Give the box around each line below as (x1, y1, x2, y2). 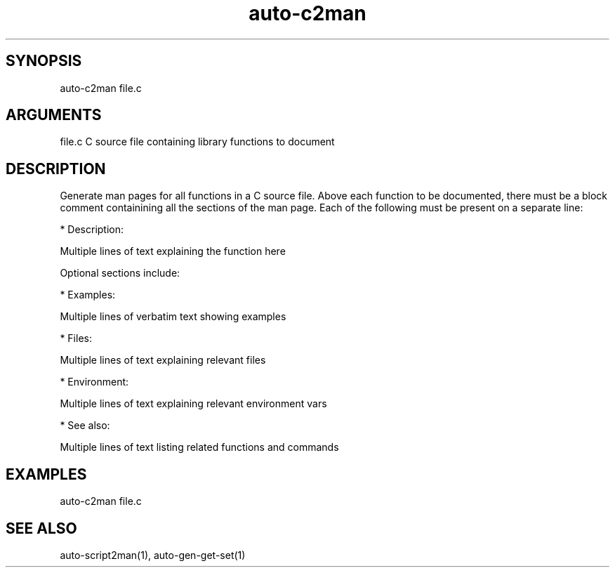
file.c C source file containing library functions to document (60, 136, 335, 148)
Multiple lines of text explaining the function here (60, 245, 286, 258)
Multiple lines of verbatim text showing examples (60, 310, 286, 323)
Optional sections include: (60, 267, 180, 279)
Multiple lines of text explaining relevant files (60, 354, 266, 367)
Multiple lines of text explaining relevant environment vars (60, 397, 327, 410)
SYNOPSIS (6, 52, 82, 70)
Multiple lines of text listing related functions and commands (60, 441, 339, 454)
